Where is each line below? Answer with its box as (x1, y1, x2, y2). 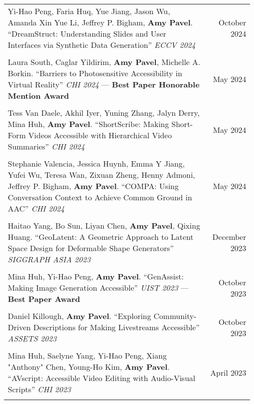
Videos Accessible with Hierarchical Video (28, 129, 172, 141)
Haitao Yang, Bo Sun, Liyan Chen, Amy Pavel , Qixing (8, 220, 200, 231)
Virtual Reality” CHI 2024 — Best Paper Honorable (8, 79, 200, 90)
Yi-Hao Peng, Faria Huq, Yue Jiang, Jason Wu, (8, 5, 170, 17)
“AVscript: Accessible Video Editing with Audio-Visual (8, 372, 195, 383)
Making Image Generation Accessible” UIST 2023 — (8, 282, 189, 293)
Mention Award (8, 90, 69, 101)
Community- (153, 310, 197, 321)
